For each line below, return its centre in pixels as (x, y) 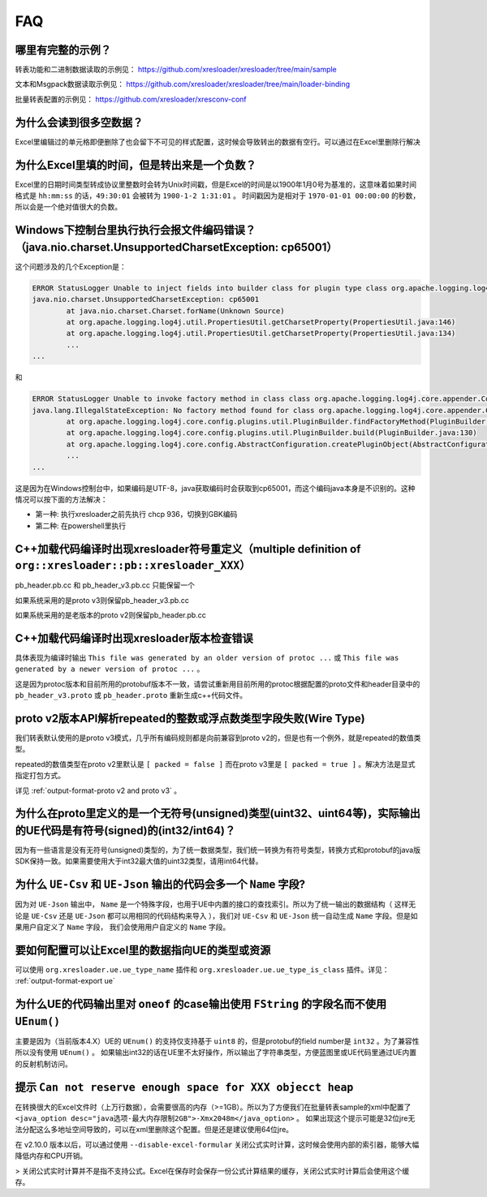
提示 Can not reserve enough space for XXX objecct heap (184, 1087)
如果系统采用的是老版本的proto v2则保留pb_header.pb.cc (110, 615)
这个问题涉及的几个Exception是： (71, 266)
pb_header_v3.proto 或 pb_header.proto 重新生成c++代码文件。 (131, 695)
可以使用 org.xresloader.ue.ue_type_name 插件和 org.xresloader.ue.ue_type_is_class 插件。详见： (202, 970)
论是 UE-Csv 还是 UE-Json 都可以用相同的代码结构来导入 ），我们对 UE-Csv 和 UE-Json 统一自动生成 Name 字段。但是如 (216, 915)
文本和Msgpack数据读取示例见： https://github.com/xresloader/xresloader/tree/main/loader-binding (183, 84)
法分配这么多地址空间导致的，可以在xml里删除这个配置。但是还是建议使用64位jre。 (154, 1130)
